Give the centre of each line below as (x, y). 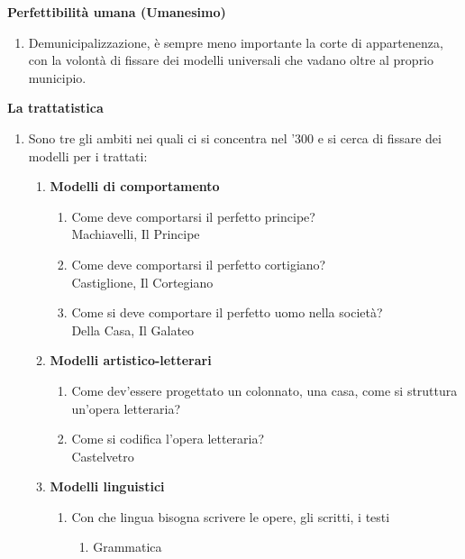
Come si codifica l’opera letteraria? (168, 439)
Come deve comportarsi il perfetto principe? (193, 216)
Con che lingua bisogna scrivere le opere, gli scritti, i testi (231, 516)
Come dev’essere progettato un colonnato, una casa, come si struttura (264, 390)
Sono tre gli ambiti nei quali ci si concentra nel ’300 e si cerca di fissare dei (235, 137)
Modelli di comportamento (135, 186)
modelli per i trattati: (88, 156)
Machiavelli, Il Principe (136, 234)
